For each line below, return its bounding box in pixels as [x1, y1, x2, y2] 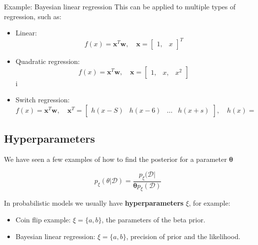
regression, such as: [4, 11, 62, 21]
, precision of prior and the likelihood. [126, 231, 241, 241]
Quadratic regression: [15, 56, 80, 66]
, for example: [189, 198, 230, 208]
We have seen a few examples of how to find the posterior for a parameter [4, 154, 227, 164]
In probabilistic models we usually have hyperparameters [4, 198, 184, 208]
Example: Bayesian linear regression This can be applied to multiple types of [4, 1, 236, 11]
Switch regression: [15, 94, 70, 105]
